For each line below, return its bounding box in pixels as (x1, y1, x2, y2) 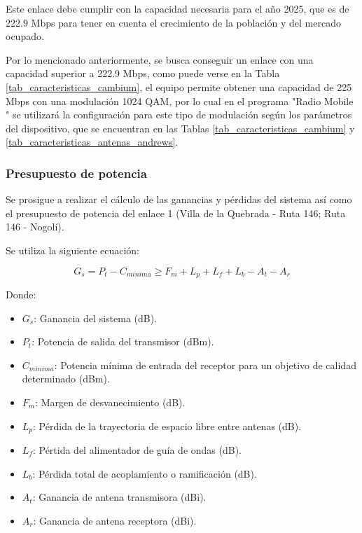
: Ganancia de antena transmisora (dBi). (32, 490, 207, 504)
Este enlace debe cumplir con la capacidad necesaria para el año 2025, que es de (6, 1, 349, 15)
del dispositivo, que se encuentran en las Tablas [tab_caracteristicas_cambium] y (6, 120, 355, 135)
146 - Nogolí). (6, 219, 64, 234)
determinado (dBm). (22, 371, 110, 386)
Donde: (6, 286, 36, 301)
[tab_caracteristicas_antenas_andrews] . (6, 134, 179, 149)
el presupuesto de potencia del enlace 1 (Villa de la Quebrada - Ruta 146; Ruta (6, 205, 346, 220)
